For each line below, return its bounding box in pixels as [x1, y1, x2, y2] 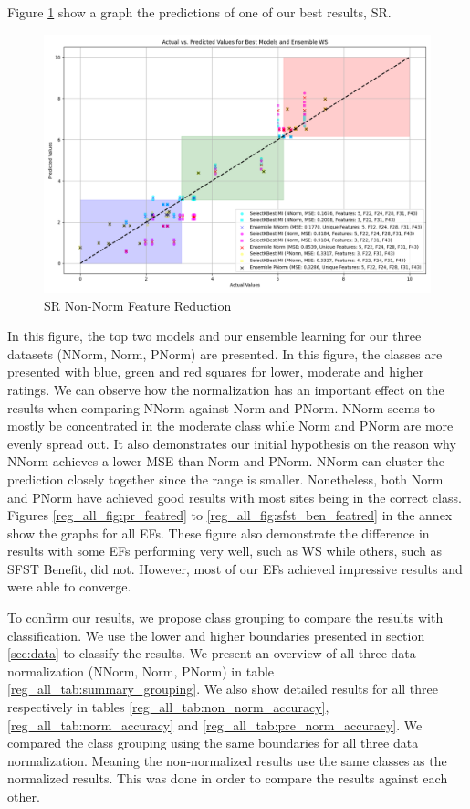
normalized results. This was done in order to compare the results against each [7, 769, 448, 788]
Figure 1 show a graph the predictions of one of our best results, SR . [7, 3, 392, 21]
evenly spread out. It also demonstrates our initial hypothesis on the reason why [7, 433, 456, 452]
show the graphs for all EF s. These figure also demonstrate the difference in [7, 523, 430, 542]
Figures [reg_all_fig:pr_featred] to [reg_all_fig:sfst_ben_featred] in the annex [7, 506, 453, 525]
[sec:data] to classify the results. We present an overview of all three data [7, 644, 416, 663]
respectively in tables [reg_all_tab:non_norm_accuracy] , [7, 697, 329, 717]
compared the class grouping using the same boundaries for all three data [7, 733, 419, 752]
